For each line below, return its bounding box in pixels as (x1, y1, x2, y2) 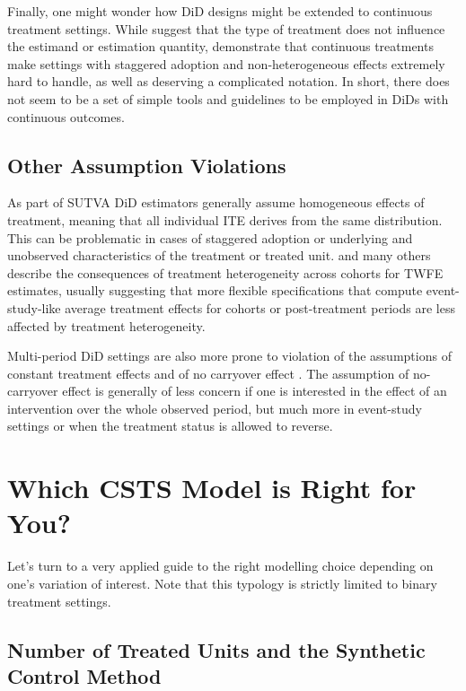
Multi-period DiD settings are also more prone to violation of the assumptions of (7, 346, 452, 365)
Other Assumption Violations (7, 151, 286, 179)
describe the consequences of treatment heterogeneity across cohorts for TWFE (7, 263, 444, 282)
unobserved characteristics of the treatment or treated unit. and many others (7, 246, 431, 265)
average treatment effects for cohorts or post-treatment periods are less (65, 298, 455, 317)
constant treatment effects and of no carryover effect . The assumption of (7, 363, 409, 382)
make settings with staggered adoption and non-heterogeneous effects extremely (7, 54, 445, 73)
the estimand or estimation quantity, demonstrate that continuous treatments (7, 37, 434, 56)
